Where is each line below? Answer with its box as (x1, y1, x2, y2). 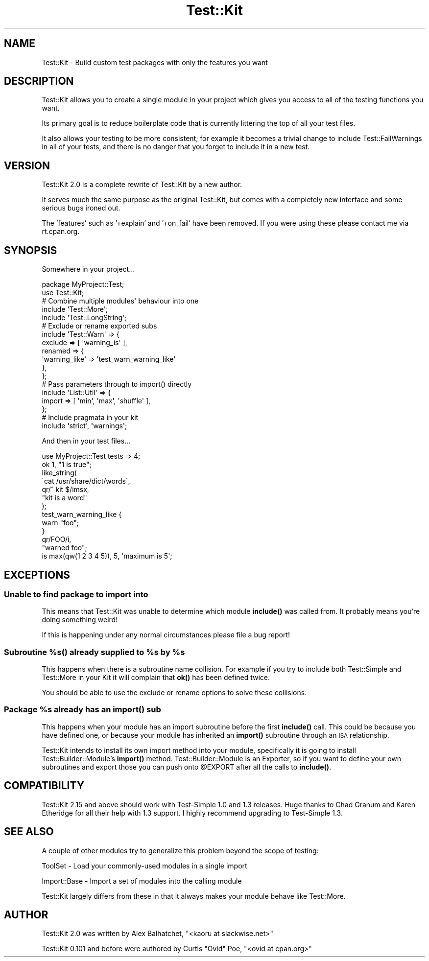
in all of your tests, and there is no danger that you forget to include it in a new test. (42, 142, 310, 151)
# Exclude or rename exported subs (42, 322, 157, 330)
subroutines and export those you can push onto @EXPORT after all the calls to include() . (42, 762, 332, 771)
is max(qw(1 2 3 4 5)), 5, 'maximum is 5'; (42, 552, 172, 561)
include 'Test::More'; (42, 305, 108, 314)
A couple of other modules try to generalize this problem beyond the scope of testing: (42, 846, 319, 855)
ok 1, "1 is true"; (42, 460, 92, 469)
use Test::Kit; (42, 288, 84, 297)
